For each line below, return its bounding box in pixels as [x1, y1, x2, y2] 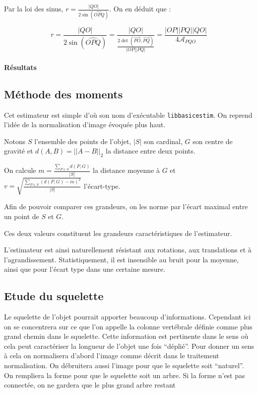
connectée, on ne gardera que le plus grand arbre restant [4, 380, 176, 390]
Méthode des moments [4, 86, 123, 101]
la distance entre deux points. [105, 146, 195, 156]
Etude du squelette [4, 288, 104, 304]
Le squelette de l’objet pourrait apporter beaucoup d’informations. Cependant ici [4, 312, 251, 322]
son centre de [193, 136, 233, 146]
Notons [4, 136, 26, 146]
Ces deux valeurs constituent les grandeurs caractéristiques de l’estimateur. [4, 228, 232, 238]
